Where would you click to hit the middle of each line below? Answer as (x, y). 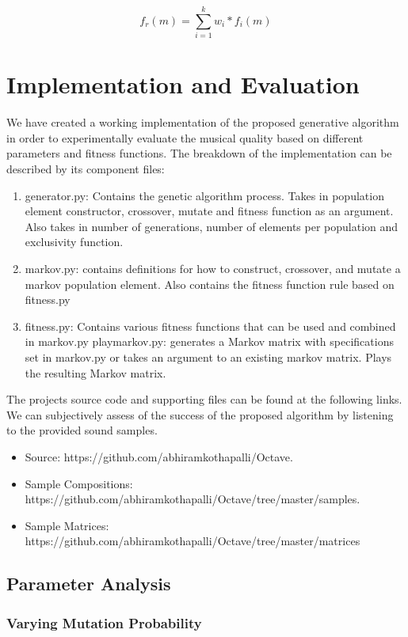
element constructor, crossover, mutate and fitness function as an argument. (209, 211)
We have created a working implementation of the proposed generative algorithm (203, 122)
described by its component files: (86, 169)
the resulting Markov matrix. (95, 372)
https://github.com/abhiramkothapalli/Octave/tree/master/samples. (193, 499)
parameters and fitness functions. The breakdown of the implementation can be (199, 153)
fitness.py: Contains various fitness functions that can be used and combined (210, 326)
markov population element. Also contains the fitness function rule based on (210, 284)
